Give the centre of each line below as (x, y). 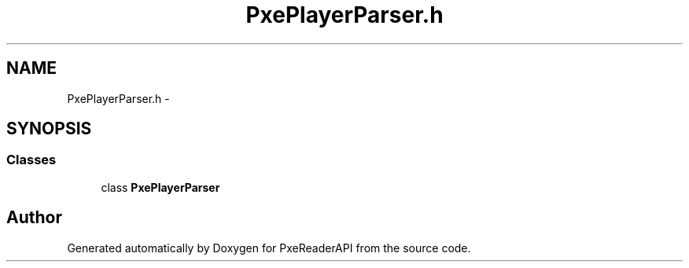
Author (34, 218)
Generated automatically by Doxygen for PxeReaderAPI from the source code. (269, 248)
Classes (31, 160)
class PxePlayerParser (160, 187)
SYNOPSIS (49, 129)
